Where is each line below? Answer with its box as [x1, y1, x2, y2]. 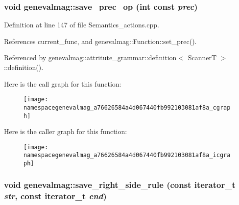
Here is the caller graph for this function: [4, 126, 127, 137]
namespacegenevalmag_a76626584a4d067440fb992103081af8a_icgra [24, 152, 231, 159]
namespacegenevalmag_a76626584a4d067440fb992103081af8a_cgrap [24, 104, 231, 111]
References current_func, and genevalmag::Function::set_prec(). [4, 36, 197, 46]
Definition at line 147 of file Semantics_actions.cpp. [4, 20, 159, 30]
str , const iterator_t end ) [4, 189, 107, 202]
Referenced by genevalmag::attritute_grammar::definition [4, 52, 177, 63]
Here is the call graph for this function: [4, 78, 121, 89]
